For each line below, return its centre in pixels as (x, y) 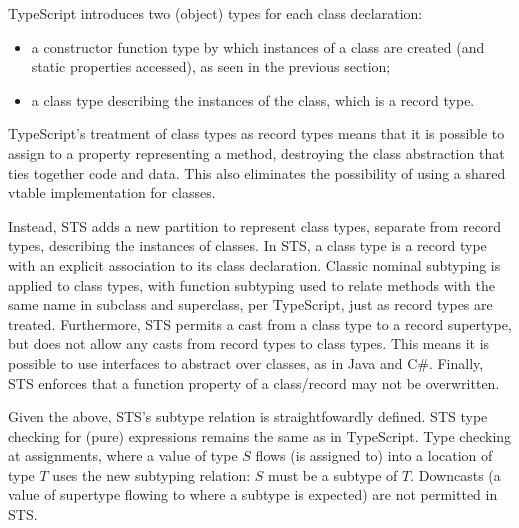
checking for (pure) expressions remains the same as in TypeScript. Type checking (260, 435)
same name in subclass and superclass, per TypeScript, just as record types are (250, 304)
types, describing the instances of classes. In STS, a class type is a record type (247, 245)
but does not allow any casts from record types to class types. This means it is (249, 343)
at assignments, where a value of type (123, 455)
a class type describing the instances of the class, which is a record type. (253, 99)
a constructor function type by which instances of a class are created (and (258, 46)
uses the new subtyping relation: (151, 474)
